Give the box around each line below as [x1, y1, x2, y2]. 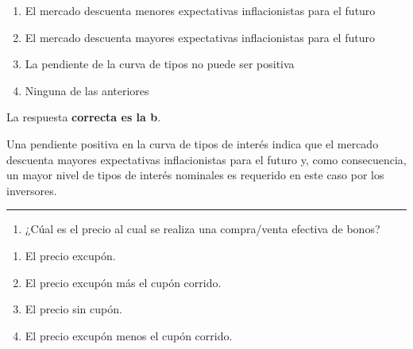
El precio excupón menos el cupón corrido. [25, 327, 233, 343]
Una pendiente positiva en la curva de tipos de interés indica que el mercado [6, 135, 379, 151]
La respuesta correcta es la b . [6, 109, 161, 125]
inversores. [6, 182, 57, 198]
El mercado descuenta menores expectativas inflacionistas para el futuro [25, 2, 376, 18]
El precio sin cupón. [25, 301, 122, 317]
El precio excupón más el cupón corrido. [25, 274, 222, 290]
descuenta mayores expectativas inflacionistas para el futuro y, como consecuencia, [6, 151, 407, 167]
